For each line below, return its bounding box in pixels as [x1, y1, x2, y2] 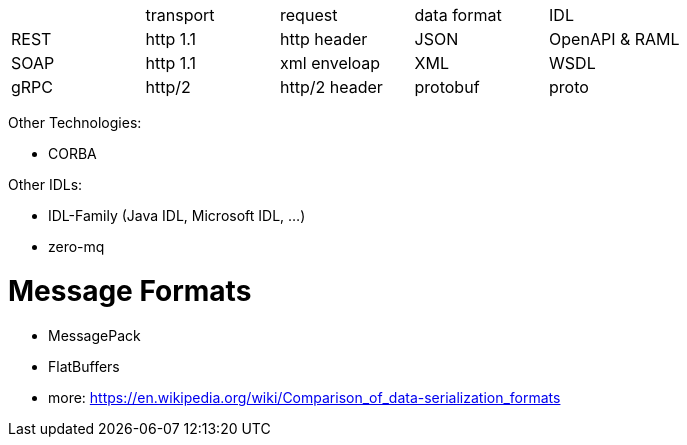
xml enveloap [280, 53, 381, 73]
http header [280, 29, 368, 49]
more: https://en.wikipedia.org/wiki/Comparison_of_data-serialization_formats [48, 388, 561, 406]
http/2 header [280, 77, 383, 97]
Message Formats [8, 273, 252, 308]
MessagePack [48, 326, 141, 344]
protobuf [414, 77, 480, 97]
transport [145, 5, 215, 25]
